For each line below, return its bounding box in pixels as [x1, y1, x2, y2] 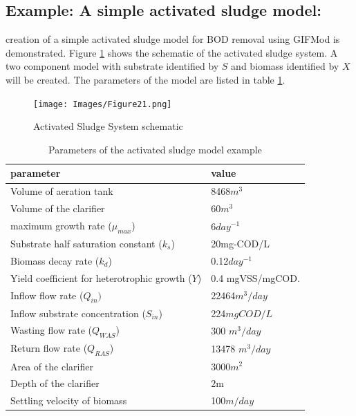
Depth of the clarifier [10, 376, 100, 390]
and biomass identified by [231, 59, 339, 73]
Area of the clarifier [10, 359, 93, 373]
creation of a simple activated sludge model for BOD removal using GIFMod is [6, 32, 340, 46]
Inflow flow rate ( [10, 287, 84, 302]
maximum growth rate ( [10, 218, 112, 232]
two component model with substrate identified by [6, 59, 219, 73]
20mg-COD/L [211, 236, 270, 250]
